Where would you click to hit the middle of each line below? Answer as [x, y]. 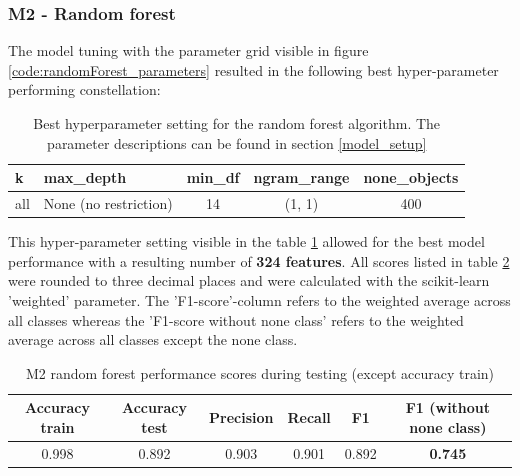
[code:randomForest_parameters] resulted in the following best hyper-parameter [253, 69]
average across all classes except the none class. [153, 339]
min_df [213, 177]
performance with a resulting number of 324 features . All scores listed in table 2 [259, 260]
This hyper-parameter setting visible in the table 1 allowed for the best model [246, 241]
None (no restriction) [108, 203]
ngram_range [301, 177]
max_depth [85, 177]
